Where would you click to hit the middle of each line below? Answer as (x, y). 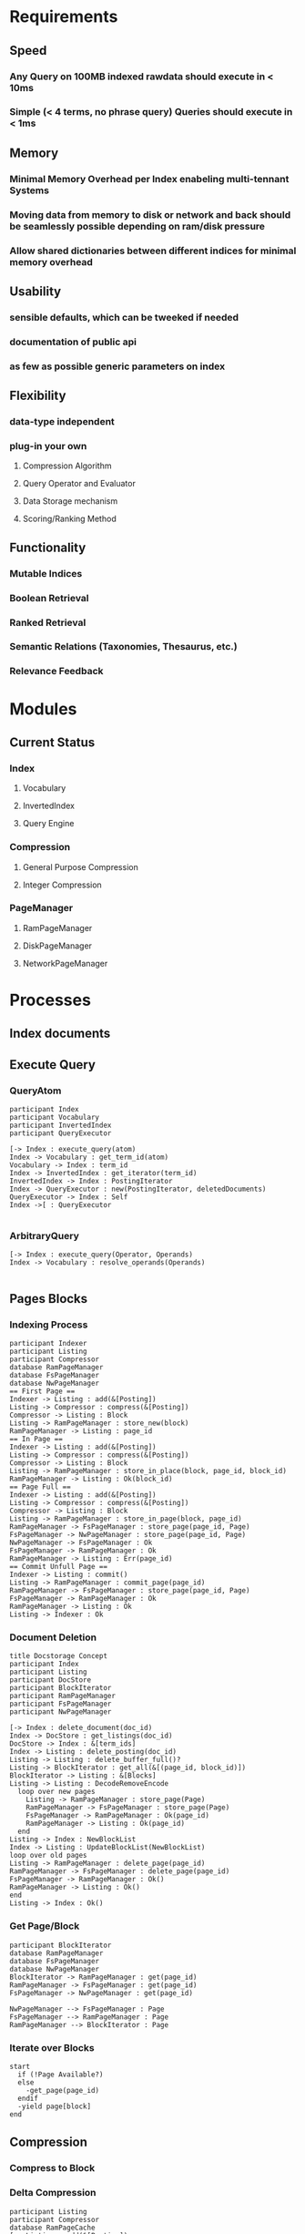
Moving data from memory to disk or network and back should (150, 214)
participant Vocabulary (55, 1118)
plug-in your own (48, 446)
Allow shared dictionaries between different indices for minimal (153, 251)
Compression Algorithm (67, 466)
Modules (43, 709)
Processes (50, 1000)
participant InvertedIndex (61, 1126)
